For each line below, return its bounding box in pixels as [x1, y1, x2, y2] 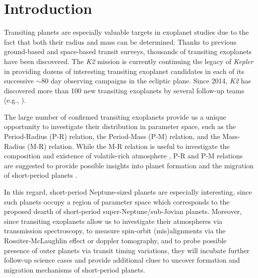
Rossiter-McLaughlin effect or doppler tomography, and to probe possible [4, 235, 227, 245]
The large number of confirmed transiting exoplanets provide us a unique [4, 111, 226, 122]
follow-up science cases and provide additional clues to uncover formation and [4, 255, 240, 265]
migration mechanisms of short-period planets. [4, 264, 145, 275]
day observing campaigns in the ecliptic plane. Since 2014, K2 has [51, 75, 251, 86]
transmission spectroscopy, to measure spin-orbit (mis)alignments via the [4, 225, 226, 236]
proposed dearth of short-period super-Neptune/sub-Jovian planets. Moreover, [4, 206, 242, 216]
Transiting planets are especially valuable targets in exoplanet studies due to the [4, 27, 249, 37]
